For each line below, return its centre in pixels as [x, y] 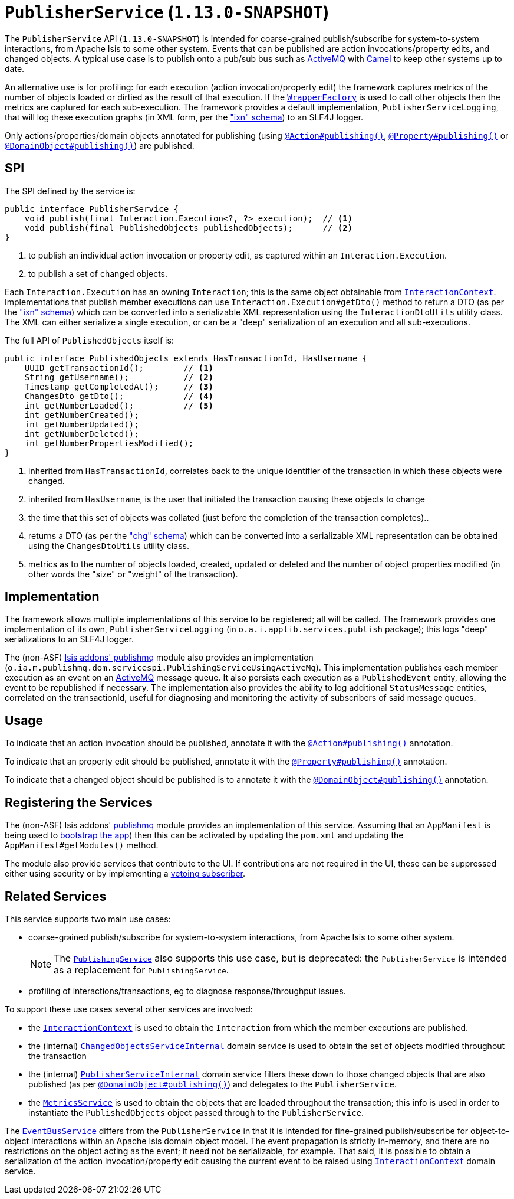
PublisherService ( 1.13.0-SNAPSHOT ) [167, 12]
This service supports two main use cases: [88, 919]
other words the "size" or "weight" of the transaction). [133, 574]
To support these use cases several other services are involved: [129, 1009]
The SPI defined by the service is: [70, 191]
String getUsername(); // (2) [119, 377]
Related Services [56, 896]
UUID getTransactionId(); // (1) [119, 367]
